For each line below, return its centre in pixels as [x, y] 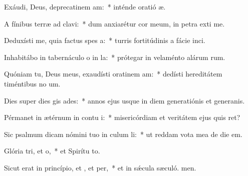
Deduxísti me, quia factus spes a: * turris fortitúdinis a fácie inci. [105, 40]
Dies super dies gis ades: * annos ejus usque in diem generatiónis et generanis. [125, 100]
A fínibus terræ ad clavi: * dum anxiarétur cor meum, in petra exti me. [114, 23]
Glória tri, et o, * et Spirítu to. [52, 151]
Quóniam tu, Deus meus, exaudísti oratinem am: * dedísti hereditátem [113, 74]
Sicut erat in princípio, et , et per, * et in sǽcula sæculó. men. [100, 167]
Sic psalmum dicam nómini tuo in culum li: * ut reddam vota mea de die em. [123, 134]
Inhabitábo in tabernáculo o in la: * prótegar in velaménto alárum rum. [115, 57]
